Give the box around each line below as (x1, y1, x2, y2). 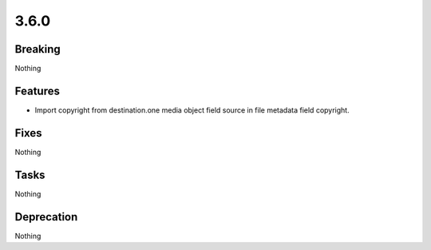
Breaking (14, 42, 61, 56)
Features (14, 84, 60, 97)
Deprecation (14, 210, 78, 224)
